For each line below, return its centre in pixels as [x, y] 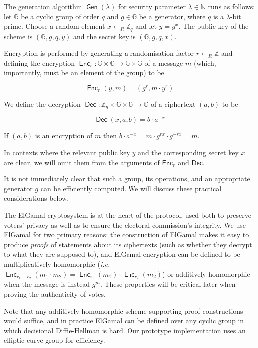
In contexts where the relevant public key [67, 152]
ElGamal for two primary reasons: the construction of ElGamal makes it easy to [127, 235]
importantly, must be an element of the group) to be [84, 73]
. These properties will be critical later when [168, 284]
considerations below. [37, 198]
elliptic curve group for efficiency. [55, 340]
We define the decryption [42, 104]
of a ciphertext [173, 104]
